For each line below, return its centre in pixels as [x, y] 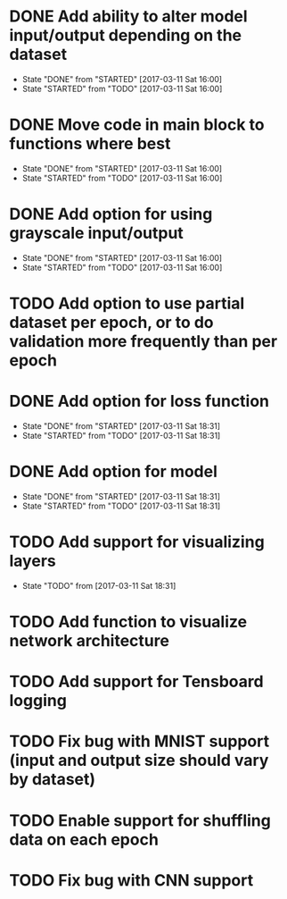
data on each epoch [84, 840]
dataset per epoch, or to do [111, 323]
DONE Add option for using [111, 214]
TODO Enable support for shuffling [140, 820]
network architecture [89, 641]
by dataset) [53, 780]
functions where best [90, 144]
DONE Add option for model [114, 472]
